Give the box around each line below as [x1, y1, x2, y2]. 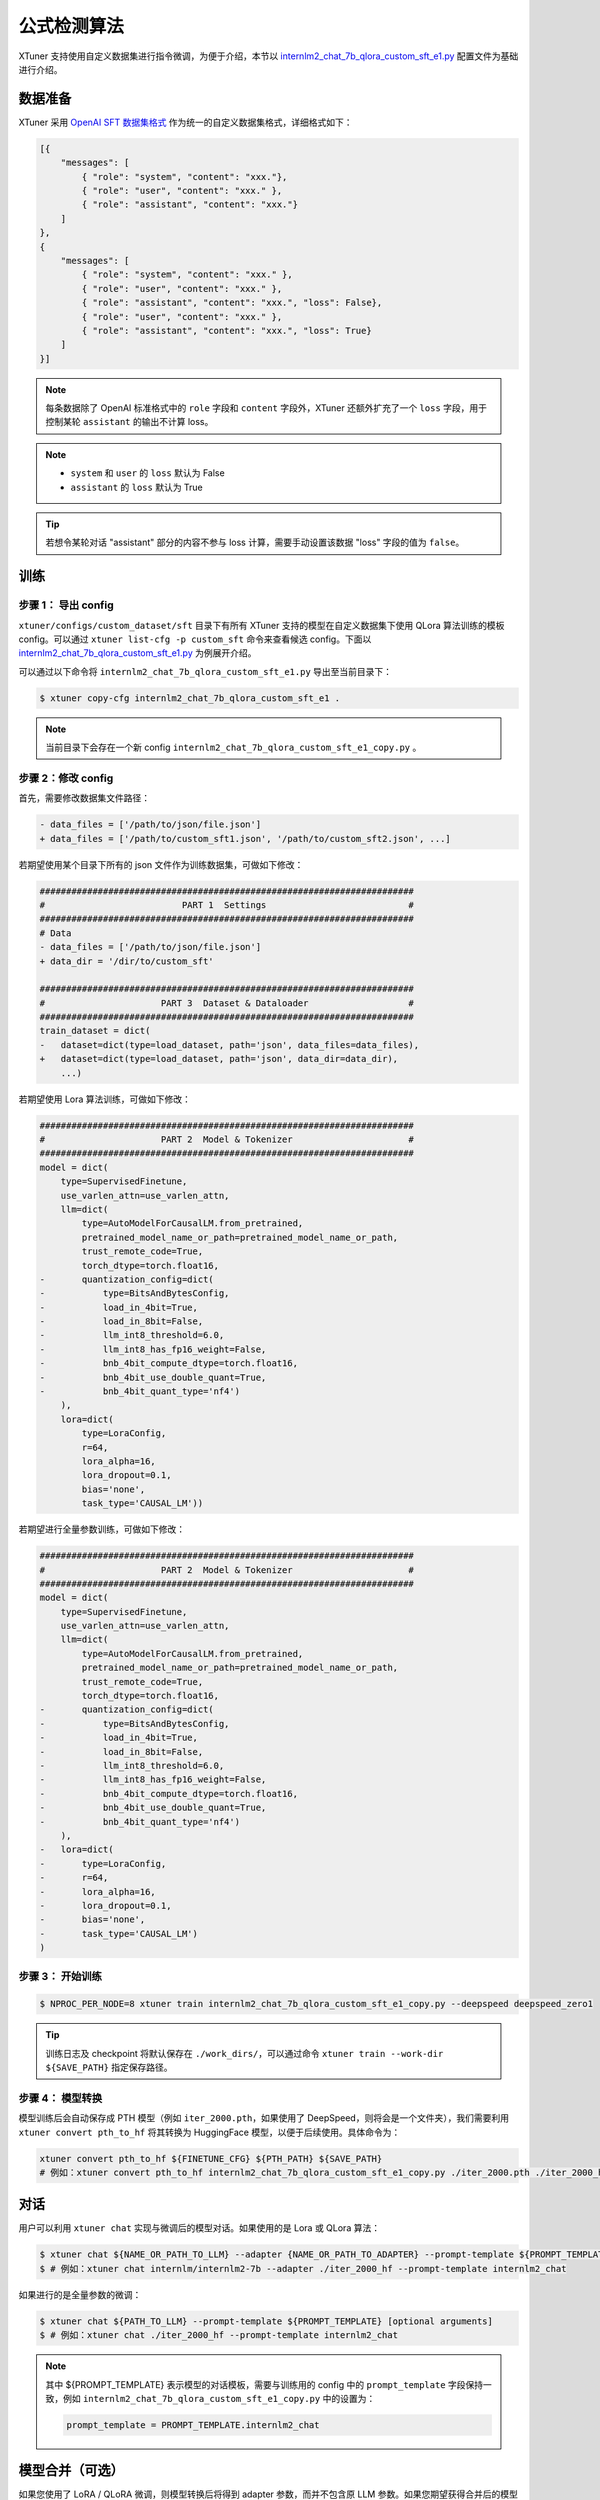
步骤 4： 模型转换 [18, 2091, 103, 2105]
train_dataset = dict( [39, 1025, 151, 1037]
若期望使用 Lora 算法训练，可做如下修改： [18, 1093, 192, 1105]
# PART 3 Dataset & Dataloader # [39, 997, 415, 1009]
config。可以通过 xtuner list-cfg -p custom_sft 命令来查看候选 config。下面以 [18, 633, 372, 645]
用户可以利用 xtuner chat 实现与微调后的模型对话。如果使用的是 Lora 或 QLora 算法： [18, 2222, 380, 2234]
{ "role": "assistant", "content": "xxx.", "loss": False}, [81, 297, 383, 309]
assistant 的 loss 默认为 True [70, 481, 204, 493]
